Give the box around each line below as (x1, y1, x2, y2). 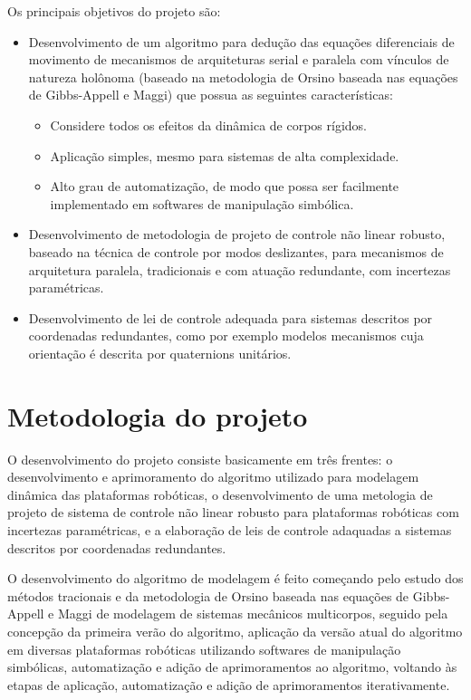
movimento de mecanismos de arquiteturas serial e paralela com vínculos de (28, 50, 449, 69)
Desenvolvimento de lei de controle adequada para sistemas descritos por (28, 308, 433, 327)
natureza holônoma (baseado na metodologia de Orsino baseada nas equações (28, 67, 458, 86)
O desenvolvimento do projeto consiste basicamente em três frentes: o (7, 449, 393, 468)
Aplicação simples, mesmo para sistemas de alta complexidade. (50, 146, 399, 165)
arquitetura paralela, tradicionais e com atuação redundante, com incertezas (28, 260, 451, 279)
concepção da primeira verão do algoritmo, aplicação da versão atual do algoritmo (7, 621, 463, 640)
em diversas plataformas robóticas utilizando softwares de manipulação (7, 639, 401, 658)
